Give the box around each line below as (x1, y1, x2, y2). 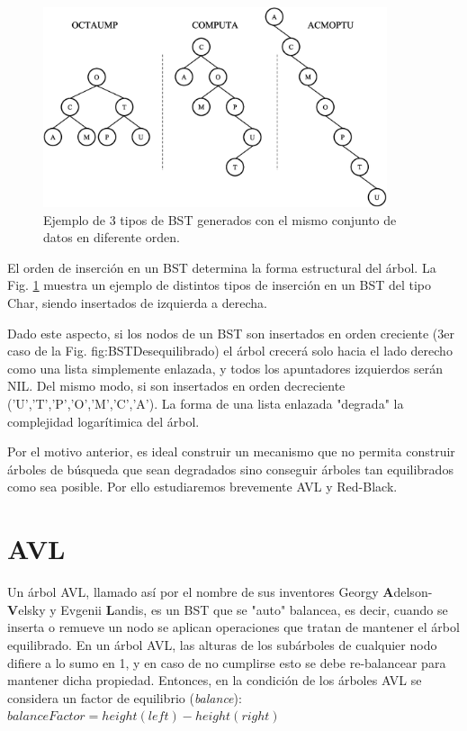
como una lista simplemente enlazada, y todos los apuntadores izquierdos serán (7, 358, 444, 377)
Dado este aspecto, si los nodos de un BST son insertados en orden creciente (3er (7, 323, 454, 342)
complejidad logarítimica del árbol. (7, 411, 200, 430)
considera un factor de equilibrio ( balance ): (7, 688, 242, 707)
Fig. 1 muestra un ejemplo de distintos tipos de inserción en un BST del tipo (7, 275, 432, 294)
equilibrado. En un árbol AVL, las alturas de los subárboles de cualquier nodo (7, 635, 437, 654)
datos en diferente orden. (43, 228, 180, 247)
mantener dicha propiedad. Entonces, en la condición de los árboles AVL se (7, 671, 422, 690)
